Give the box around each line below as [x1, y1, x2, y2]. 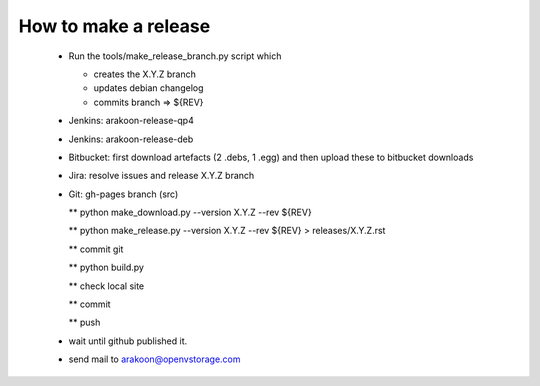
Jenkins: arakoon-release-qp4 [68, 115, 194, 127]
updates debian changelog [93, 82, 204, 94]
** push [68, 316, 101, 329]
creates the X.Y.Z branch [93, 68, 197, 80]
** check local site [68, 280, 145, 292]
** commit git [68, 243, 124, 255]
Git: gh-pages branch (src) [68, 188, 179, 200]
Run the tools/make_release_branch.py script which [68, 50, 282, 62]
